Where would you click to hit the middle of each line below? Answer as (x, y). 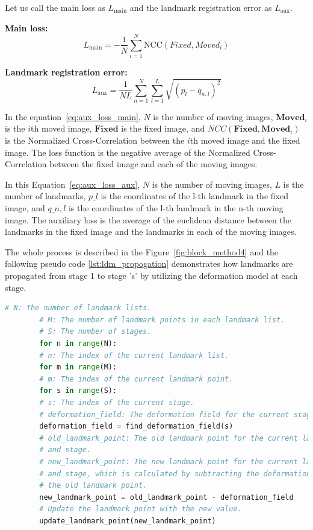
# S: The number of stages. (95, 332)
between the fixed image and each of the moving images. (153, 164)
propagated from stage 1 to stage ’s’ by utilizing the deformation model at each (151, 276)
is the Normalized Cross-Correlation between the (95, 140)
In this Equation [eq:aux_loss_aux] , (73, 184)
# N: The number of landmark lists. (78, 308)
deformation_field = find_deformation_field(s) (136, 426)
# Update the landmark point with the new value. (141, 509)
